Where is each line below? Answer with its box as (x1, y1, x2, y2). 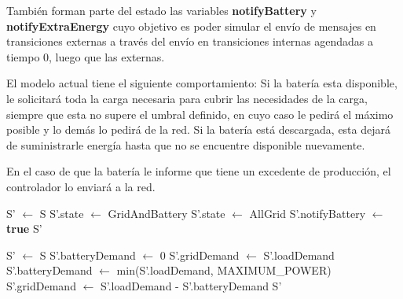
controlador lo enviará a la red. (6, 178, 156, 194)
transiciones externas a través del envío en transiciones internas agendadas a (6, 33, 374, 50)
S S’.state (39, 205, 84, 221)
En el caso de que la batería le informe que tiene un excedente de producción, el (6, 163, 391, 179)
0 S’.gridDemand (159, 246, 240, 263)
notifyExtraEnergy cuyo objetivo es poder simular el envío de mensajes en (6, 17, 376, 34)
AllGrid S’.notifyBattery (249, 205, 366, 221)
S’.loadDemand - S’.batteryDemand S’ (100, 277, 282, 293)
